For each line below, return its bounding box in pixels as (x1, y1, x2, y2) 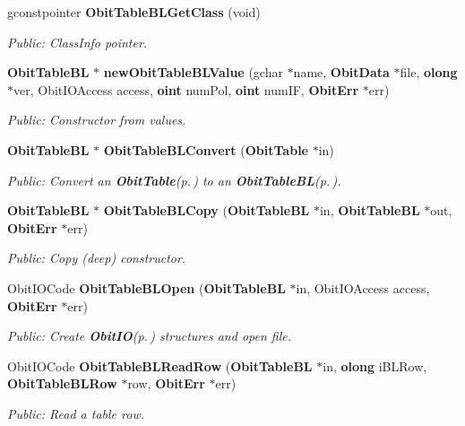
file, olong (400, 63, 458, 82)
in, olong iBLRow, (323, 356, 427, 375)
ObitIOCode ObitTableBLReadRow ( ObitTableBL (7, 356, 313, 375)
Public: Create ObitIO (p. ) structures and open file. (7, 326, 291, 345)
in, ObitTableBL (319, 201, 420, 220)
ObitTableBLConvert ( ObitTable (103, 140, 308, 159)
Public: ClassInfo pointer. (7, 32, 148, 51)
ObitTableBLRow (7, 374, 117, 393)
